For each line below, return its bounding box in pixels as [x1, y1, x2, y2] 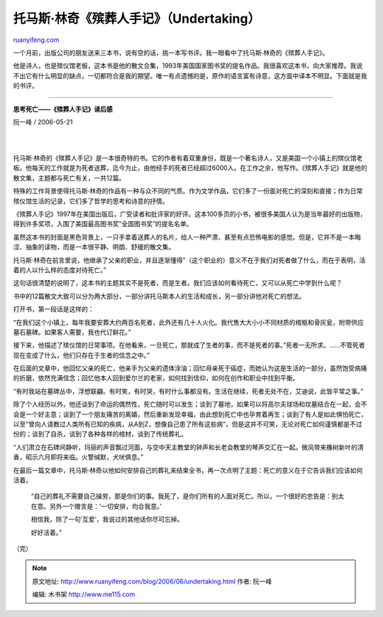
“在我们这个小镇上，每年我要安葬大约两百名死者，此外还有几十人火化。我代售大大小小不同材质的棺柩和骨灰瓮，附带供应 [13, 318, 365, 326]
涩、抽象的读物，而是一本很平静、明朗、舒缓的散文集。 [13, 242, 175, 252]
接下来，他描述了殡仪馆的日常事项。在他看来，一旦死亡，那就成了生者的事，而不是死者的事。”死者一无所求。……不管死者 [13, 341, 365, 350]
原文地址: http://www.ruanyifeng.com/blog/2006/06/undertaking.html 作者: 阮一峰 [32, 576, 272, 586]
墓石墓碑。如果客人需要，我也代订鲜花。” [13, 328, 131, 336]
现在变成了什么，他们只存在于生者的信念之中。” [13, 350, 150, 359]
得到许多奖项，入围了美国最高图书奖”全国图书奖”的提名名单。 [13, 220, 193, 228]
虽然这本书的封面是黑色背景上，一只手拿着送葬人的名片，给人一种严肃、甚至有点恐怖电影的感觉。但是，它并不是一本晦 [13, 232, 361, 241]
